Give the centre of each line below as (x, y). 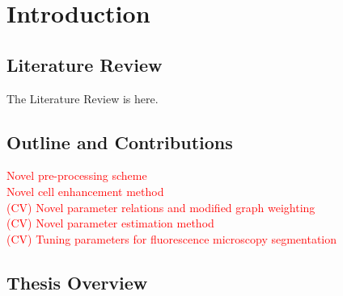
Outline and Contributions (120, 142)
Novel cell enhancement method (85, 191)
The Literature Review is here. (83, 98)
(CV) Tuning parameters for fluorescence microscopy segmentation (172, 238)
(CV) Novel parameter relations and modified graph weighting (161, 207)
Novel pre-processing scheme (77, 175)
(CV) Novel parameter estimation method (110, 223)
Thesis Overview (77, 282)
